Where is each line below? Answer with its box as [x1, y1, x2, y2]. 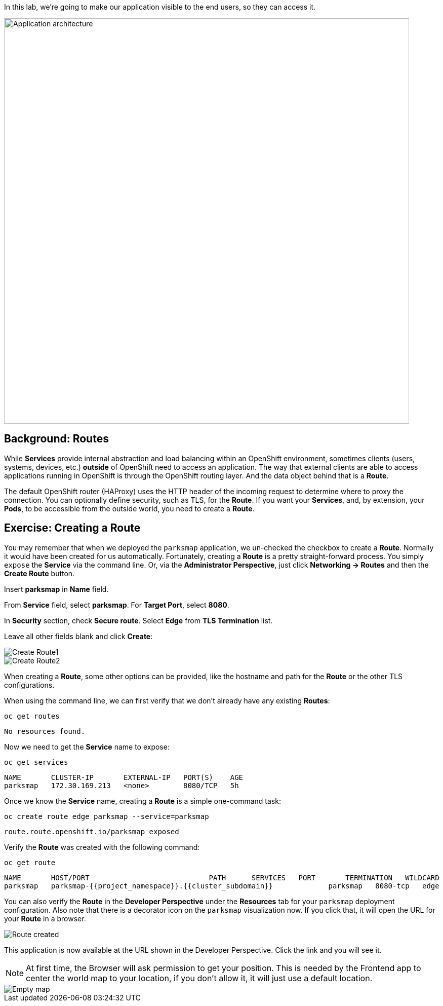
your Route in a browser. [4, 914, 86, 923]
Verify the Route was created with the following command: [4, 842, 200, 851]
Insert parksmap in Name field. [4, 584, 109, 593]
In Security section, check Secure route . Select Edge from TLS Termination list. [4, 616, 273, 625]
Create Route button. [4, 569, 75, 578]
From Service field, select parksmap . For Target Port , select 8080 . [4, 600, 229, 609]
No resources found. [4, 727, 86, 735]
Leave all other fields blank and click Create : [4, 631, 153, 641]
